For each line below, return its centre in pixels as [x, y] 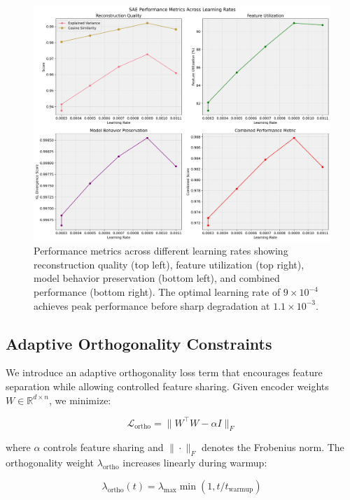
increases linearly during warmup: [195, 463]
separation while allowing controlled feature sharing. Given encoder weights [167, 386]
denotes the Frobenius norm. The [273, 447]
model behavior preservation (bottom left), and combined [157, 278]
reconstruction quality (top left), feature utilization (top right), [169, 264]
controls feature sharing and [104, 447]
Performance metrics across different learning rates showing [161, 251]
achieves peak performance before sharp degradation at [152, 305]
